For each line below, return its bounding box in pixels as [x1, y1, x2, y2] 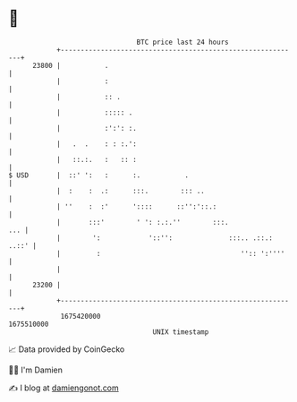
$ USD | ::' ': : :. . [8, 170, 190, 180]
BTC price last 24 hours [136, 38, 229, 47]
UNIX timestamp [152, 327, 209, 337]
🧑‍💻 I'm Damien [8, 364, 64, 375]
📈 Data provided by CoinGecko [8, 344, 125, 355]
